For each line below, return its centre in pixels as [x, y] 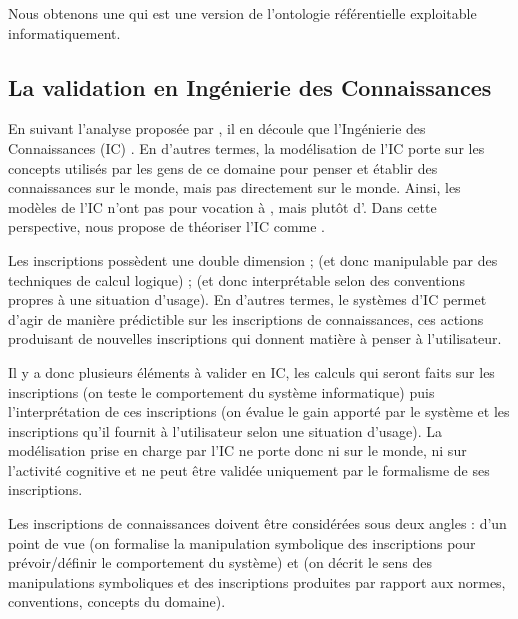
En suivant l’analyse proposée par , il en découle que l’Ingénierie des [217, 128]
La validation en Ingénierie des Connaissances [250, 86]
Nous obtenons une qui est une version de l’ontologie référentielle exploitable [242, 13]
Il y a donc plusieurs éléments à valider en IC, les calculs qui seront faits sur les [251, 371]
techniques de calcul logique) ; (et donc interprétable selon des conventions [236, 279]
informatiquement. [64, 32]
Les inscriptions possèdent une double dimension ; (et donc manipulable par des [253, 259]
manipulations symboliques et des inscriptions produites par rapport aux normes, [257, 581]
